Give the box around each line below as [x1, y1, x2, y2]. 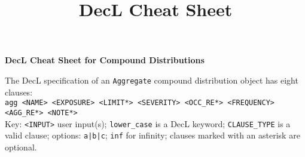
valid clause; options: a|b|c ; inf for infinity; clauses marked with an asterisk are [5, 129, 300, 141]
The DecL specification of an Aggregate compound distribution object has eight [5, 73, 298, 86]
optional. [5, 140, 37, 153]
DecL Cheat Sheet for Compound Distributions [5, 54, 205, 66]
